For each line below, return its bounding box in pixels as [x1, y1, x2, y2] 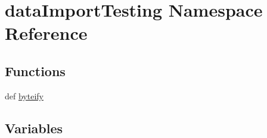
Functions [5, 61, 66, 80]
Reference [5, 21, 88, 45]
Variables [5, 118, 63, 137]
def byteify [5, 89, 44, 102]
